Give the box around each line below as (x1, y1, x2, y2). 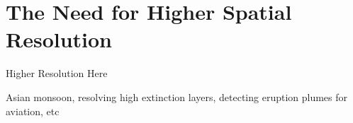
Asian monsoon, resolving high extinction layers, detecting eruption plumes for (6, 89, 348, 104)
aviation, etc (6, 103, 60, 118)
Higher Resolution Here (6, 66, 108, 81)
